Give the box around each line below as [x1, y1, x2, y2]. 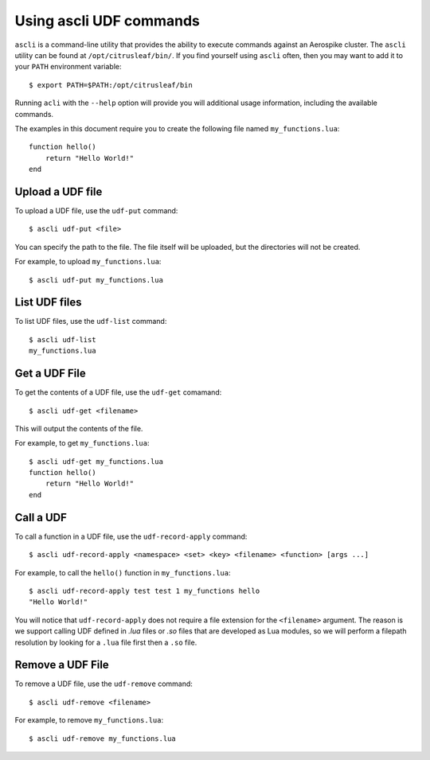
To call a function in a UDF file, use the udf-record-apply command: [14, 532, 248, 541]
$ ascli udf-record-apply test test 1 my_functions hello [29, 586, 260, 595]
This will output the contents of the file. [14, 423, 143, 433]
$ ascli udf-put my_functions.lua [29, 275, 163, 284]
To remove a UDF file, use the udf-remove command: [14, 679, 193, 688]
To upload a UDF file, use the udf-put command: [14, 205, 178, 215]
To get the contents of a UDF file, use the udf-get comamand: [14, 388, 222, 397]
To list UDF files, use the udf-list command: [14, 317, 167, 326]
